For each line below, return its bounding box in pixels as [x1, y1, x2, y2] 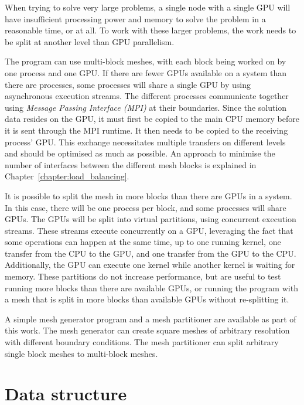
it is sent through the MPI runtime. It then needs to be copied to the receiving [5, 124, 288, 136]
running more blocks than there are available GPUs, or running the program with [5, 281, 298, 294]
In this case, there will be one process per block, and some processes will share [5, 201, 286, 213]
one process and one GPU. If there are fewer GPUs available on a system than [5, 66, 286, 79]
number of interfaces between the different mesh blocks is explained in [5, 158, 257, 171]
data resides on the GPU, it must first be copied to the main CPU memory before [5, 113, 299, 125]
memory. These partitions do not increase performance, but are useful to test [5, 270, 281, 283]
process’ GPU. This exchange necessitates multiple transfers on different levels [5, 135, 286, 148]
